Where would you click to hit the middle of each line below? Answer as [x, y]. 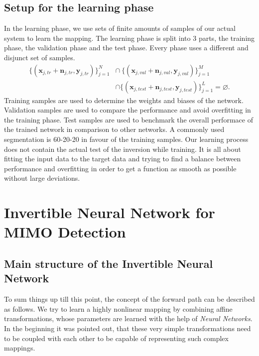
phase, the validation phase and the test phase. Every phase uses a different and [126, 48]
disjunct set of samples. [40, 57]
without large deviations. [42, 178]
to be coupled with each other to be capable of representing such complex [116, 338]
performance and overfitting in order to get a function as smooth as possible [120, 168]
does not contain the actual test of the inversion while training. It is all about [123, 149]
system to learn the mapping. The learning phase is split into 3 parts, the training [129, 38]
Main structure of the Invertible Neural [109, 263]
